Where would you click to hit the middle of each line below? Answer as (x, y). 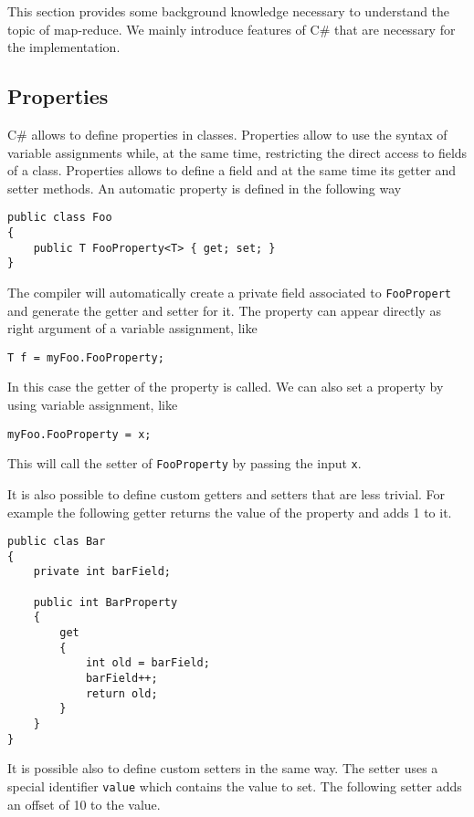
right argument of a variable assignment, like (132, 328)
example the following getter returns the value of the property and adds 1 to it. (230, 512)
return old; (121, 693)
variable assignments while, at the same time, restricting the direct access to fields (237, 152)
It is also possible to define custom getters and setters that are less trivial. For (226, 493)
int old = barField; (147, 663)
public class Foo (60, 218)
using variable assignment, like (93, 405)
